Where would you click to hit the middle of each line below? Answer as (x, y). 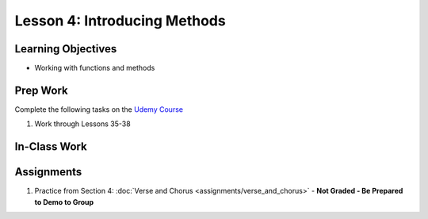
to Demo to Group (64, 202)
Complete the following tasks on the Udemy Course (99, 109)
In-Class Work (51, 147)
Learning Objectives (66, 49)
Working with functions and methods (95, 68)
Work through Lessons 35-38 (82, 124)
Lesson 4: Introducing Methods (120, 21)
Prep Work (42, 90)
